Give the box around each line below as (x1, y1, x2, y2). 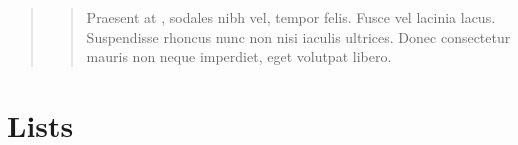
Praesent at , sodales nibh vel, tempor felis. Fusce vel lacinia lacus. (86, 7, 496, 27)
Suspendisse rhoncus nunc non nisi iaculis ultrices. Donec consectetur (86, 26, 511, 47)
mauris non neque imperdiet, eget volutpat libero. (86, 46, 392, 67)
